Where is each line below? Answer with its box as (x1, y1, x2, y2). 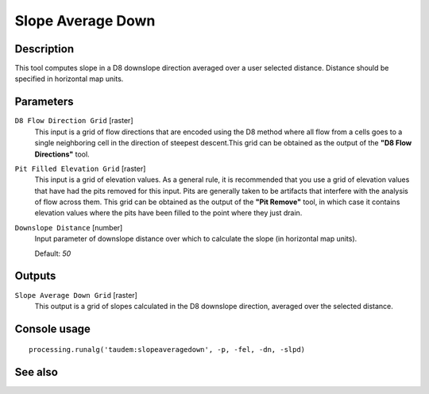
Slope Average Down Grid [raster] (14, 290, 138, 299)
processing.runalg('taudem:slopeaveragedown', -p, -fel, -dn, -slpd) (29, 346, 306, 354)
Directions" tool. (34, 149, 91, 159)
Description (14, 42, 75, 56)
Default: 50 (34, 249, 71, 258)
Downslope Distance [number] (14, 222, 123, 232)
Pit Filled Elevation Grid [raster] (14, 164, 146, 173)
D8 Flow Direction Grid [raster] (14, 116, 133, 126)
